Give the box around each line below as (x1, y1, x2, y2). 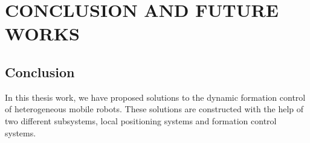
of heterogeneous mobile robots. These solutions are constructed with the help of (5, 103, 304, 115)
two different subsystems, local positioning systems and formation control (5, 114, 277, 127)
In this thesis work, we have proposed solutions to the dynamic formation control (5, 91, 306, 103)
